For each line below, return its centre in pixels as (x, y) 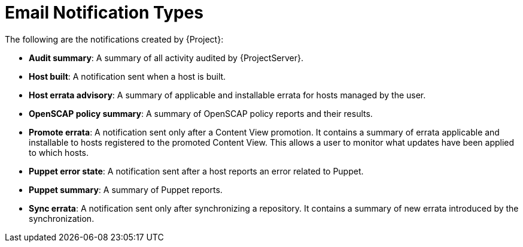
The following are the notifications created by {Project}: (114, 39)
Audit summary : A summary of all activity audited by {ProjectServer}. (166, 58)
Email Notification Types (104, 13)
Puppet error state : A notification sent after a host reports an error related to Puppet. (196, 171)
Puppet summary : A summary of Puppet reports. (126, 189)
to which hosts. (59, 152)
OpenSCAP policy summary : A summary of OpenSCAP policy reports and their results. (201, 113)
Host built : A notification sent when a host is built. (127, 76)
